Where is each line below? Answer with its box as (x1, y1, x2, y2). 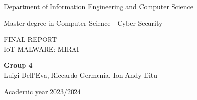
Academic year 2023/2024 (4, 86, 81, 96)
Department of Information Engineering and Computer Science (4, 1, 193, 11)
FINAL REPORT (4, 34, 57, 44)
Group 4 (4, 60, 33, 70)
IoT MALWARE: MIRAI (4, 43, 79, 54)
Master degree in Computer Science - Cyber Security (4, 18, 163, 28)
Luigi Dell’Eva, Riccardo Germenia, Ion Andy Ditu (4, 69, 158, 80)
